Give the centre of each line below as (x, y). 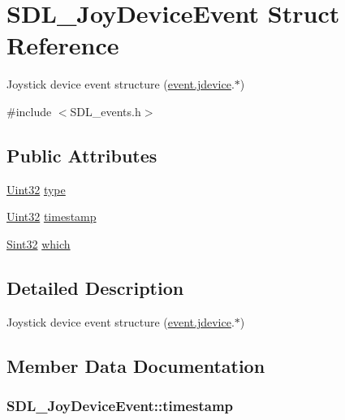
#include (29, 111)
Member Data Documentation (136, 365)
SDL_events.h (106, 111)
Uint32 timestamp (52, 216)
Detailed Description (95, 287)
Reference (63, 45)
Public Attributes (82, 155)
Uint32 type (36, 189)
